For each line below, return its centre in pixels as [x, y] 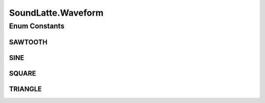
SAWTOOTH [28, 42]
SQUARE [23, 73]
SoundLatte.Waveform [56, 13]
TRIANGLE [25, 89]
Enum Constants [37, 26]
